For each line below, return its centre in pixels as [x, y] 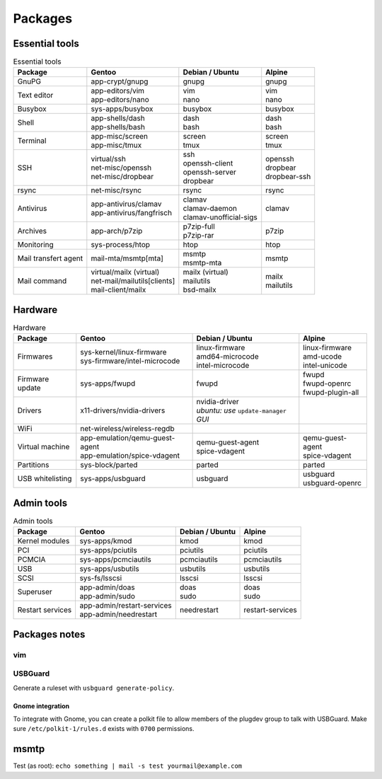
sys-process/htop [121, 245]
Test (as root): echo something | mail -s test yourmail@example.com [128, 766]
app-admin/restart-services [126, 606]
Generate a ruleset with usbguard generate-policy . [94, 688]
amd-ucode [323, 357]
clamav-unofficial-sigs [220, 217]
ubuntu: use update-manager [241, 410]
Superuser [35, 592]
